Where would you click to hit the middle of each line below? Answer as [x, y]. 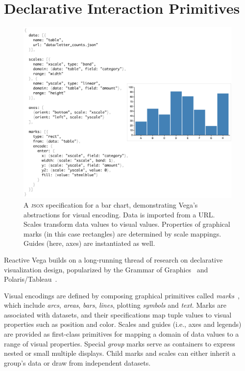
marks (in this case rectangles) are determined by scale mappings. [122, 233]
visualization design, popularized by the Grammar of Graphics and [106, 269]
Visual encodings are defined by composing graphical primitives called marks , [122, 295]
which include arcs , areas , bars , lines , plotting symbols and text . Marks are [115, 305]
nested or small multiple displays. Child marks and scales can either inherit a [120, 353]
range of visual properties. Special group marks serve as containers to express [120, 343]
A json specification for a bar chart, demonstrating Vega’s [111, 204]
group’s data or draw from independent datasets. [77, 362]
